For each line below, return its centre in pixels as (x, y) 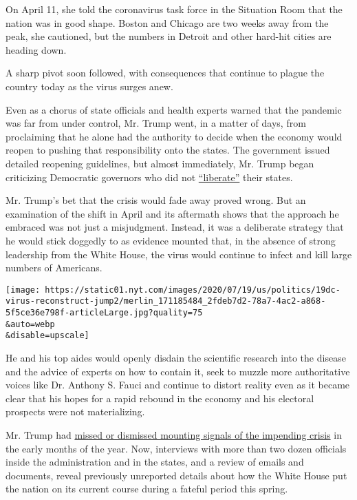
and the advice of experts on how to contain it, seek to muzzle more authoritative (178, 371)
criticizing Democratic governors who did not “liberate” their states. (149, 177)
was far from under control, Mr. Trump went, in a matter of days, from (156, 123)
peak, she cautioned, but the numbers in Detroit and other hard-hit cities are (169, 36)
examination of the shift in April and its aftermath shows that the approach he (172, 213)
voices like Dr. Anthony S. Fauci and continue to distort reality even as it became (178, 385)
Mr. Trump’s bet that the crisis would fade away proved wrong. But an (156, 200)
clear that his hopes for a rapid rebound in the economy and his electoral (160, 398)
